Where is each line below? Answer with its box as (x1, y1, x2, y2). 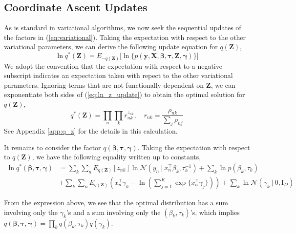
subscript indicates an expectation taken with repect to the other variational (4, 70, 233, 80)
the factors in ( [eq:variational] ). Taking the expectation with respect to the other (4, 32, 246, 42)
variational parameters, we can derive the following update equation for (4, 41, 218, 52)
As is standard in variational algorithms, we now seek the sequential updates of (4, 22, 241, 33)
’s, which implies (190, 207, 240, 217)
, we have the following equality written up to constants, (32, 152, 201, 162)
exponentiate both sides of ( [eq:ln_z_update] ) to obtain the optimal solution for (4, 89, 245, 99)
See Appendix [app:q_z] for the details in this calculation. (4, 126, 178, 136)
